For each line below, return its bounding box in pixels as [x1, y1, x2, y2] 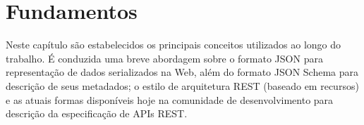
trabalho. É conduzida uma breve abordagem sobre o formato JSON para [6, 51, 323, 65]
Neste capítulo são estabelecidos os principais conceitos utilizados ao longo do [6, 37, 341, 52]
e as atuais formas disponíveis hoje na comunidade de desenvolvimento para [6, 92, 334, 107]
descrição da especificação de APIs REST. [6, 106, 188, 121]
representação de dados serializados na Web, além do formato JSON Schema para [6, 65, 359, 79]
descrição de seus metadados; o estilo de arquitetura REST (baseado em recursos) [6, 78, 359, 93]
